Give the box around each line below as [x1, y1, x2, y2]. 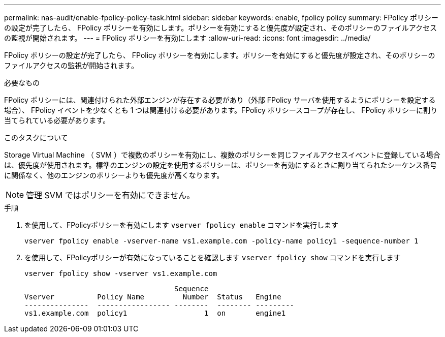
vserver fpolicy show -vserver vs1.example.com [24, 269, 217, 278]
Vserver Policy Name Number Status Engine [24, 293, 281, 301]
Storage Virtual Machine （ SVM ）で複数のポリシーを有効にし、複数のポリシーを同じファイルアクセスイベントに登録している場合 [4, 150, 440, 159]
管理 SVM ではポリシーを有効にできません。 [26, 190, 195, 200]
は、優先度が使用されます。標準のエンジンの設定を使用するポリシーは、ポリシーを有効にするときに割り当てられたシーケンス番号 [4, 161, 437, 169]
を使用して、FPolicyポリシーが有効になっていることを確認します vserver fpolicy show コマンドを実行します [24, 253, 401, 262]
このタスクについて [4, 133, 68, 142]
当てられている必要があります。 [4, 116, 110, 125]
